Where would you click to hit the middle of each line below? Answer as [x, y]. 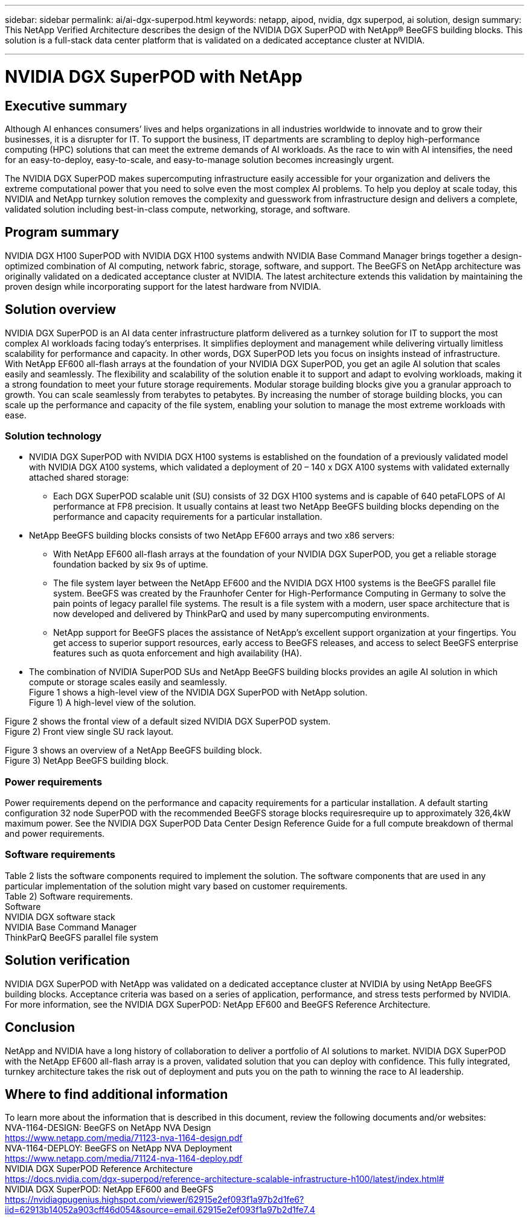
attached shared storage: [79, 478]
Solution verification [68, 961]
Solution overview [61, 310]
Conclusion [40, 1028]
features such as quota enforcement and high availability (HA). [178, 653]
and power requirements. [55, 834]
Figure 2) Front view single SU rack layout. [89, 732]
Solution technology [53, 436]
